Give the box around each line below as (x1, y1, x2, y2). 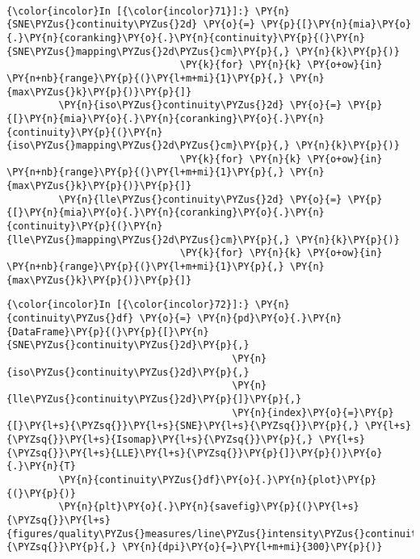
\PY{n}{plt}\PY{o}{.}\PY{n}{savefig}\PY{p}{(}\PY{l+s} (58, 501, 359, 513)
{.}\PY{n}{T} (6, 460, 76, 473)
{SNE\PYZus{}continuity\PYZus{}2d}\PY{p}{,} (6, 339, 250, 351)
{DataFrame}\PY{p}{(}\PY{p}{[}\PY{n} (6, 326, 209, 338)
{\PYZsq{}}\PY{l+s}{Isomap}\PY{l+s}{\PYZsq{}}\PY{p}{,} (6, 433, 313, 445)
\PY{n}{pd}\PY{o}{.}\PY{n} (197, 313, 342, 325)
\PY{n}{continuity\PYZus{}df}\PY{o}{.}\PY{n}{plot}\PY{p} (58, 473, 377, 485)
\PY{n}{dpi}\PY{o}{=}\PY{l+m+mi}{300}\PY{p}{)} (122, 541, 383, 553)
